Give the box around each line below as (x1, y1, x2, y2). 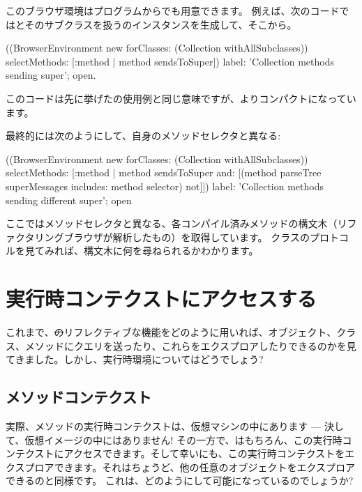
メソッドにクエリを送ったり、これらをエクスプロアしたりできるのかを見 (24, 338, 356, 353)
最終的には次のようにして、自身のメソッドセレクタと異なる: (6, 128, 281, 143)
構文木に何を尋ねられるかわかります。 (83, 243, 259, 258)
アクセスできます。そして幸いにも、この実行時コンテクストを (63, 446, 345, 461)
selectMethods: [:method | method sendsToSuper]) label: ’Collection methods (6, 54, 335, 68)
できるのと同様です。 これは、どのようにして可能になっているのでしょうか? (6, 473, 354, 488)
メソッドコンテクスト (6, 386, 152, 408)
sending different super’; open (6, 192, 132, 207)
